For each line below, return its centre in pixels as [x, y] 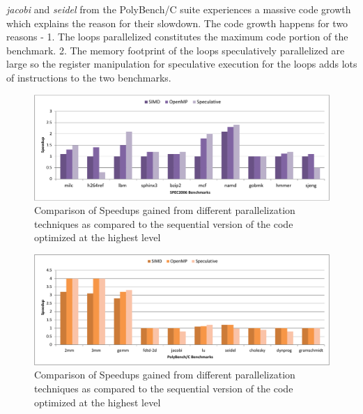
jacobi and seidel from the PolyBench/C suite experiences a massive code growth [179, 9]
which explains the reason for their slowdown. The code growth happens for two [177, 23]
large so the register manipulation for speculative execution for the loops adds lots [182, 64]
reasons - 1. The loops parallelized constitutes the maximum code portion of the [177, 37]
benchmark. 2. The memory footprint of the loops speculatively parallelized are [176, 50]
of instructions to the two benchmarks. [89, 77]
